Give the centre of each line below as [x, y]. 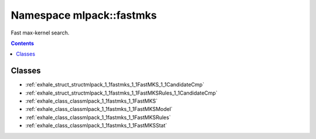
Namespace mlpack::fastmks [84, 15]
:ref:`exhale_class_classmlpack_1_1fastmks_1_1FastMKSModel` [99, 109]
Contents [23, 43]
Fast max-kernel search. [40, 33]
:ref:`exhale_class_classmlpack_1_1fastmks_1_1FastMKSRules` [98, 117]
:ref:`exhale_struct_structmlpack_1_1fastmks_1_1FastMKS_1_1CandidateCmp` [115, 85]
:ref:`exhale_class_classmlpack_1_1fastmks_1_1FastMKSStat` [96, 126]
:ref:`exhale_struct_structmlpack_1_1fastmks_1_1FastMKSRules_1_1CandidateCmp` [121, 93]
